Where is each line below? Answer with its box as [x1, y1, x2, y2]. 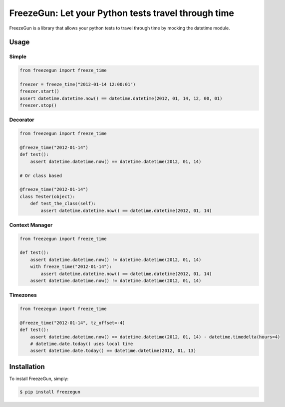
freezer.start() [19, 88, 60, 94]
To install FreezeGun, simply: [9, 375, 69, 381]
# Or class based [19, 172, 62, 178]
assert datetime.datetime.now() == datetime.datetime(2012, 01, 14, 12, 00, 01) [19, 95, 223, 101]
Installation [9, 362, 45, 371]
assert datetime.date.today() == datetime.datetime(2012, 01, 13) [30, 348, 197, 353]
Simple [9, 53, 27, 60]
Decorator [9, 116, 34, 123]
